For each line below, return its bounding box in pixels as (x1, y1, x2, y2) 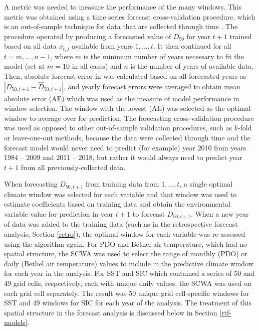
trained (229, 31, 251, 41)
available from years (72, 41, 133, 51)
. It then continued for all (153, 41, 231, 51)
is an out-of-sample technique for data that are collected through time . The (4, 21, 238, 32)
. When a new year (190, 209, 249, 219)
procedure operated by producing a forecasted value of (4, 31, 171, 41)
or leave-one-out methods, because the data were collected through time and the (4, 132, 250, 142)
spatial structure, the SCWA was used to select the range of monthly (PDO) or (4, 248, 247, 259)
